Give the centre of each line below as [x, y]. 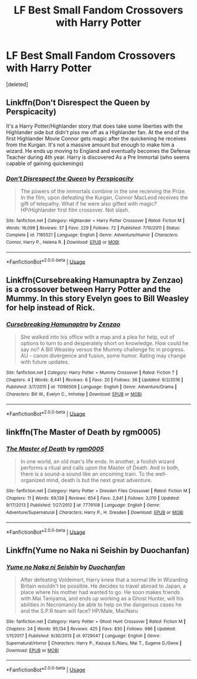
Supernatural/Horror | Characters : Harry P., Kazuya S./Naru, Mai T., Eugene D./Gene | [94, 643]
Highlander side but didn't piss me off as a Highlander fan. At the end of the [98, 132]
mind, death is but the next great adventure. [99, 480]
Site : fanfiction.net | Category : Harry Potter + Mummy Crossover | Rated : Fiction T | [92, 373]
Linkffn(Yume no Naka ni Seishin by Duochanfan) [98, 550]
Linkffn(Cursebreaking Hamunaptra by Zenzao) [95, 280]
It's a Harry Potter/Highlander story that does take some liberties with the [94, 126]
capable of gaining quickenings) [45, 163]
